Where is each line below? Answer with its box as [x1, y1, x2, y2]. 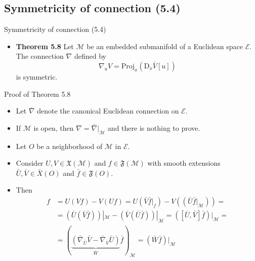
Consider [16, 158, 44, 168]
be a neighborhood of [36, 140, 103, 151]
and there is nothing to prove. [107, 122, 200, 133]
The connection [16, 51, 64, 61]
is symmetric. [16, 71, 58, 82]
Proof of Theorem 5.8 [4, 88, 71, 99]
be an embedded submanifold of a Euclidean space [87, 41, 243, 51]
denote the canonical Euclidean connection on [37, 105, 179, 116]
